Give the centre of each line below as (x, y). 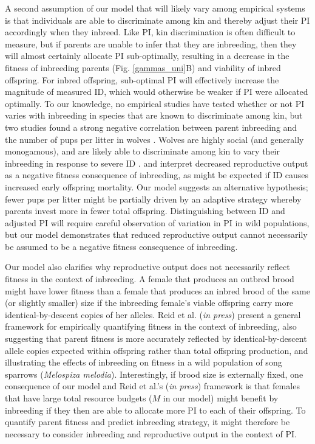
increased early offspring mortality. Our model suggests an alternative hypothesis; (157, 186)
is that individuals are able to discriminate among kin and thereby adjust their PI (157, 20)
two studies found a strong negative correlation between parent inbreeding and (151, 127)
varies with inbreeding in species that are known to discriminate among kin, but (154, 115)
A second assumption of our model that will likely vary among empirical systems (155, 8)
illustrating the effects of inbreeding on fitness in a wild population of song (144, 362)
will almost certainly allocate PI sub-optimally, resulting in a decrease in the (147, 56)
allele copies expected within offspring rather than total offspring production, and (157, 350)
